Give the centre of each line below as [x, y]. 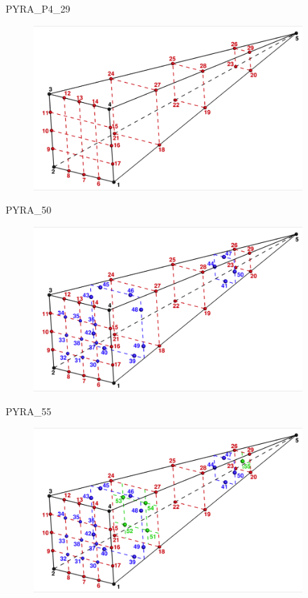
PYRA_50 [29, 210]
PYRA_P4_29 [38, 8]
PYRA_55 [29, 411]
